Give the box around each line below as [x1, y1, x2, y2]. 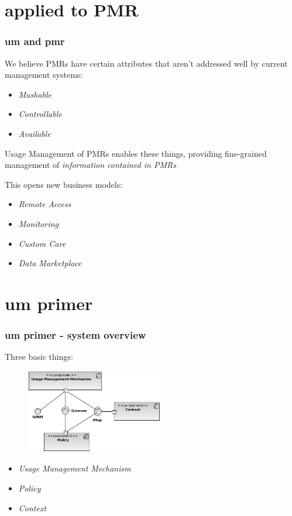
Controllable [18, 108, 62, 120]
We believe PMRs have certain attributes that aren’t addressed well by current [5, 57, 288, 69]
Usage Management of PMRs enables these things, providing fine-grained [5, 147, 267, 159]
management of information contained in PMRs [5, 159, 176, 171]
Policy [18, 481, 41, 494]
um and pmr [5, 34, 65, 49]
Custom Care [18, 237, 66, 249]
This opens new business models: [5, 178, 123, 190]
